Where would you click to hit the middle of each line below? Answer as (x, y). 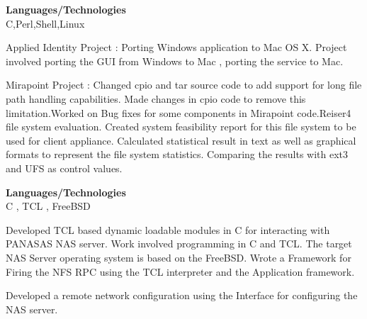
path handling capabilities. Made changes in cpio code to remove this (156, 98)
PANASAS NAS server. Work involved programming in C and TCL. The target (179, 244)
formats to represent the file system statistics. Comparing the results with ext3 (177, 154)
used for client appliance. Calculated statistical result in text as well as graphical (181, 140)
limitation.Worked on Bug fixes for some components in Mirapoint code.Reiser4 (179, 112)
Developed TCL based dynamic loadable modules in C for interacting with (168, 229)
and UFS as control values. (64, 168)
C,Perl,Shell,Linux (45, 23)
